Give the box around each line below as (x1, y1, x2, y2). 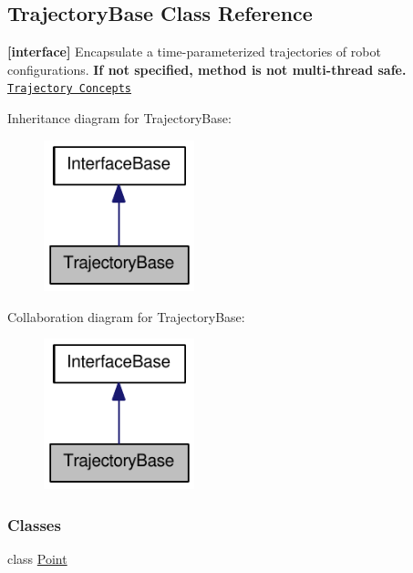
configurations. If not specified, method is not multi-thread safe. (7, 59, 407, 78)
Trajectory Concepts (7, 82, 132, 96)
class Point (7, 549, 67, 568)
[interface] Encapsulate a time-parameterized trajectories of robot (7, 42, 381, 61)
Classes (7, 514, 61, 536)
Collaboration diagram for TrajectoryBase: (7, 307, 245, 326)
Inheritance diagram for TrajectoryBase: (7, 109, 232, 128)
